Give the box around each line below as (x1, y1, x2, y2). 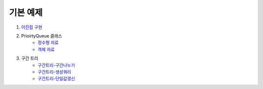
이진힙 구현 (21, 24, 42, 30)
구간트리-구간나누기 (38, 62, 75, 68)
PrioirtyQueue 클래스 (21, 33, 62, 39)
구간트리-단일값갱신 (38, 75, 75, 82)
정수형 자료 (38, 40, 59, 45)
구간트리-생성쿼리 (38, 69, 72, 74)
